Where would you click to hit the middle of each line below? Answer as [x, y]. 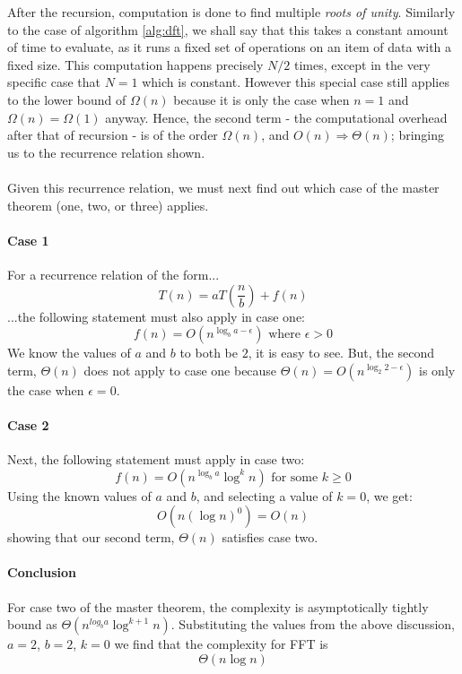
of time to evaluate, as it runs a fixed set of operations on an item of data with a [230, 47]
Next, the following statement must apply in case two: [156, 459]
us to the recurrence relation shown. [106, 152]
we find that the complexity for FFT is [221, 644]
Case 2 [28, 424]
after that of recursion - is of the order [113, 135]
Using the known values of [79, 495]
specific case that [54, 82]
